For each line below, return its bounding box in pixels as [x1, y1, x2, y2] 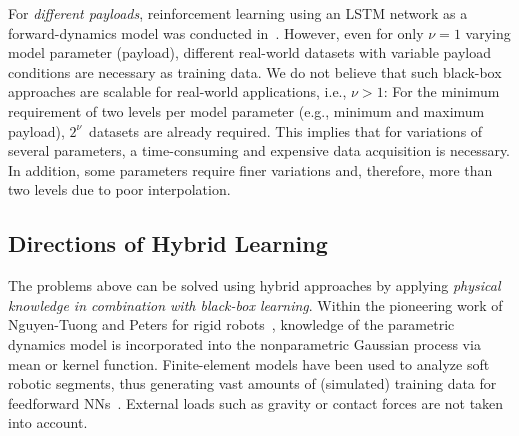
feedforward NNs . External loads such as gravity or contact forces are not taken [8, 392, 504, 413]
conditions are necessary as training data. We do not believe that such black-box [8, 61, 502, 82]
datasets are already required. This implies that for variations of [89, 120, 483, 141]
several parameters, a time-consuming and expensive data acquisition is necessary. [8, 140, 511, 161]
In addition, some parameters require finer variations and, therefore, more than [8, 159, 493, 180]
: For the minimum [383, 81, 500, 102]
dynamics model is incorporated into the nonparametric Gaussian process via [8, 333, 481, 354]
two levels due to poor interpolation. [8, 179, 231, 200]
